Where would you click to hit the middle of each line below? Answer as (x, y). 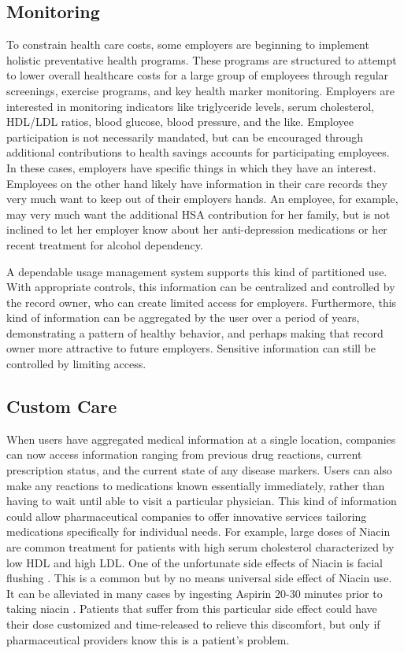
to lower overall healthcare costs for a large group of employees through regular (198, 75)
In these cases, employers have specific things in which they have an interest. (191, 167)
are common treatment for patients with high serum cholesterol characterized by (200, 547)
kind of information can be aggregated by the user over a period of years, (183, 317)
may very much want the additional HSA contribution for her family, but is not (198, 214)
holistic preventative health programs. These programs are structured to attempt (202, 59)
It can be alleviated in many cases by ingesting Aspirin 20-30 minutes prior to (195, 593)
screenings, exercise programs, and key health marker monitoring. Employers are (200, 90)
